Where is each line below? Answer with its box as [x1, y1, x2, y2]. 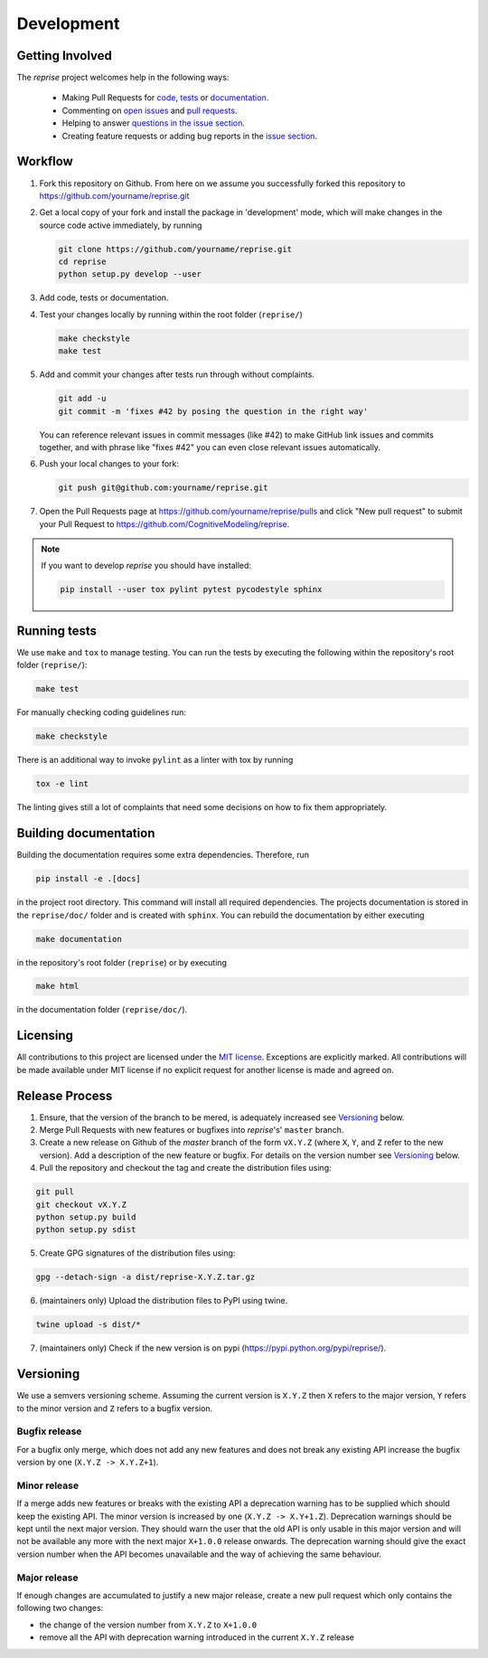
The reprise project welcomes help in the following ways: [16, 72, 230, 83]
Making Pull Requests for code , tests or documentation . [61, 92, 269, 103]
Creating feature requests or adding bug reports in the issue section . [61, 130, 318, 141]
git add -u [58, 393, 107, 404]
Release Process [16, 1088, 113, 1103]
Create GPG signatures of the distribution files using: [39, 1248, 236, 1258]
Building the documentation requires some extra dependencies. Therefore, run [16, 850, 309, 861]
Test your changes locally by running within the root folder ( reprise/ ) [39, 308, 303, 320]
